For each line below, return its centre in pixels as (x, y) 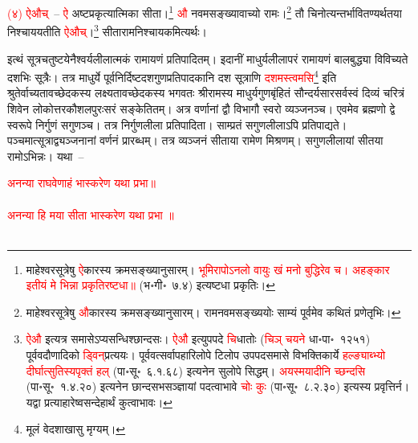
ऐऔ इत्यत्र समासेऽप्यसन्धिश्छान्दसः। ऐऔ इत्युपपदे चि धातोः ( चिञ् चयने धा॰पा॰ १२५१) (198, 339)
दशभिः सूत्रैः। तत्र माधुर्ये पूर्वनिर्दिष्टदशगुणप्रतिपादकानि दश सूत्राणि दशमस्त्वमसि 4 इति (172, 76)
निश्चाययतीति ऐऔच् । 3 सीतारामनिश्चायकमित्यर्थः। (107, 30)
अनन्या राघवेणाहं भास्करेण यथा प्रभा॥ (81, 183)
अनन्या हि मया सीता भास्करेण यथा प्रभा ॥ (91, 214)
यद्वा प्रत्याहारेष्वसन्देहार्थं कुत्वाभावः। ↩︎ (99, 402)
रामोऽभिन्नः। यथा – (46, 156)
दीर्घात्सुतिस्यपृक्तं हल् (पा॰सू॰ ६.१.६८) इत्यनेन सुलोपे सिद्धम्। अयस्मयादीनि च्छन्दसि (196, 370)
